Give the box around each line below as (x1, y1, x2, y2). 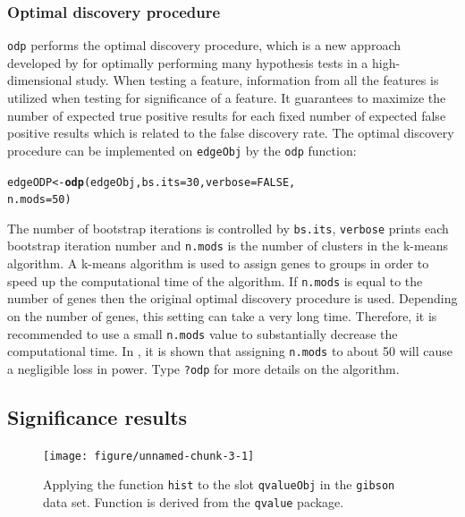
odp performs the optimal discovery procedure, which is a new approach (7, 36, 401, 55)
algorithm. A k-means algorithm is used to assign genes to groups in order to (7, 254, 429, 273)
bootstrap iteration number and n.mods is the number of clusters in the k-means (7, 236, 449, 255)
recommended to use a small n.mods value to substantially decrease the (7, 324, 398, 343)
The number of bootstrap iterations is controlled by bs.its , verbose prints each (7, 218, 449, 237)
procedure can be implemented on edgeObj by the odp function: (7, 140, 357, 159)
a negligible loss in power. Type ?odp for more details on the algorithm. (7, 359, 400, 377)
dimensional (7, 71, 72, 89)
